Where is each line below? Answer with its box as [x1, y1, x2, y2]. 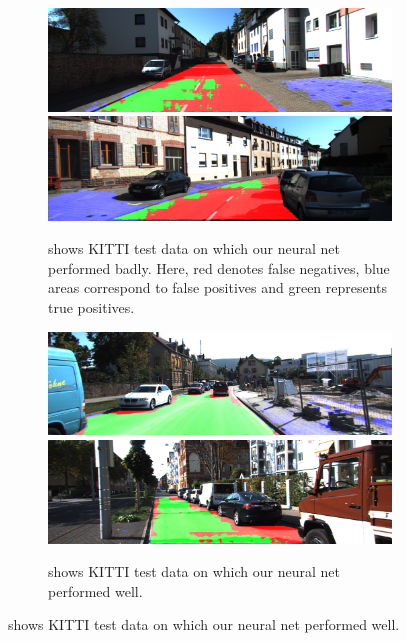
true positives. [48, 296, 135, 317]
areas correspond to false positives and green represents [48, 277, 388, 298]
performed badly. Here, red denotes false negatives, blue [48, 257, 390, 278]
